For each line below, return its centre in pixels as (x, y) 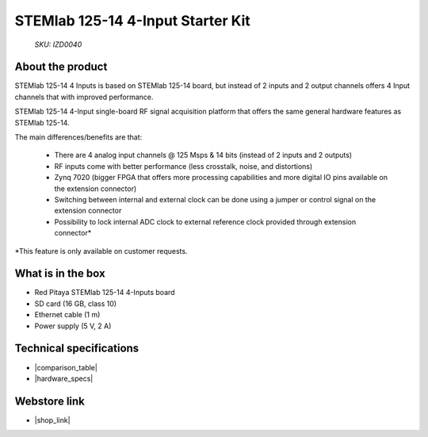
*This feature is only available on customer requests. (101, 251)
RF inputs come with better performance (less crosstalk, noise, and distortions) (183, 166)
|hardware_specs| (64, 378)
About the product (61, 67)
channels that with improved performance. (84, 97)
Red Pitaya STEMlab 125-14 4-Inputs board (105, 293)
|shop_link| (52, 420)
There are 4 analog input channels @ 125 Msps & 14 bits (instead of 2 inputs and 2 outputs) (203, 155)
